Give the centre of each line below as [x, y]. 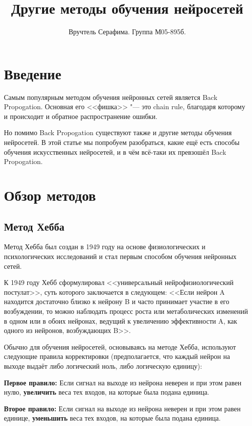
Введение [33, 73]
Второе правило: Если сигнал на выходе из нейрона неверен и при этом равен [122, 408]
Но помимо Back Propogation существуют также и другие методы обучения [118, 132]
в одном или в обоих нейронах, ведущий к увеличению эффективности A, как [121, 320]
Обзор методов [50, 195]
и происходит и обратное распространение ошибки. [81, 116]
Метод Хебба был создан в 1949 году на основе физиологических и [105, 247]
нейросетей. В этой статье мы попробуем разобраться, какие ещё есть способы [122, 142]
